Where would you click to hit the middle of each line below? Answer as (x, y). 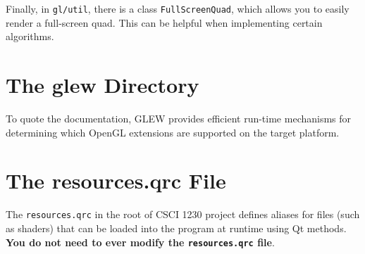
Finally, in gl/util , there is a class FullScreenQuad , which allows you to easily (178, 8)
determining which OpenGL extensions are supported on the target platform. (173, 132)
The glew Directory (103, 85)
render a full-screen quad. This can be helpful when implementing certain (164, 22)
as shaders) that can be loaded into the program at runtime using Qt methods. (176, 228)
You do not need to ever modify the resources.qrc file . (140, 242)
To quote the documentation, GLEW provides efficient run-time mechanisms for (179, 118)
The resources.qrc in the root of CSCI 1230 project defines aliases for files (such (183, 214)
